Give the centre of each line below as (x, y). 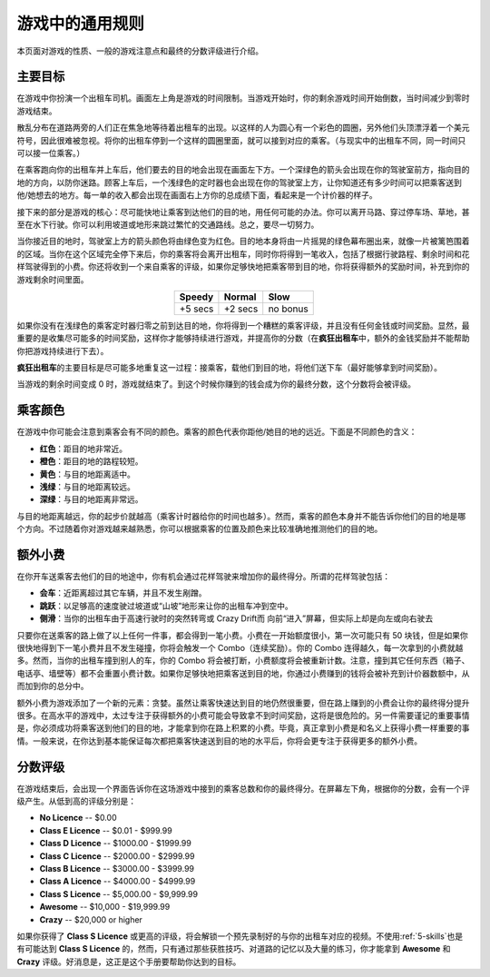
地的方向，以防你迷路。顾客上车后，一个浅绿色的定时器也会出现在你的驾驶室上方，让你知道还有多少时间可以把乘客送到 (239, 183)
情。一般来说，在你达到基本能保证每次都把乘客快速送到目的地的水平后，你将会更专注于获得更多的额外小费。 (219, 741)
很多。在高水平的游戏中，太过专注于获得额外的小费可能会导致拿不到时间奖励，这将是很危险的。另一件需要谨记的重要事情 (243, 715)
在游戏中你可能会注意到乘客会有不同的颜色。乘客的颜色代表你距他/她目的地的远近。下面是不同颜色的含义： (217, 432)
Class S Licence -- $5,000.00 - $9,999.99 (119, 893)
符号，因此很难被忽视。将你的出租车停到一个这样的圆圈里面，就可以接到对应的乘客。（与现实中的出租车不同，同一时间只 (241, 140)
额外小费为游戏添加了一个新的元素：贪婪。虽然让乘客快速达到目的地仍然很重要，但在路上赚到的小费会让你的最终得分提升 (243, 703)
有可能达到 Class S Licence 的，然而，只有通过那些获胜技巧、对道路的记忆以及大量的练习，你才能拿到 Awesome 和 (234, 949)
